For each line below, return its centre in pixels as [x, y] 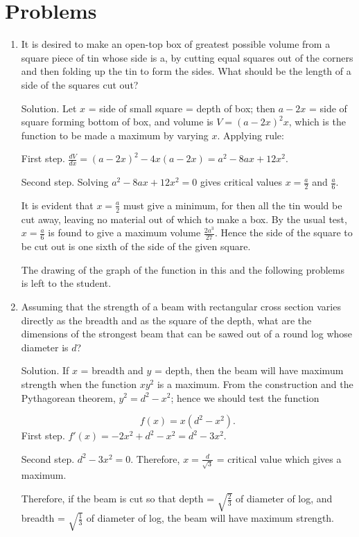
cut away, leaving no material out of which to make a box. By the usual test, [184, 219]
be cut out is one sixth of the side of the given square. [136, 246]
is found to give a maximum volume [124, 232]
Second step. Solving [65, 182]
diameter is [45, 347]
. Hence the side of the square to [283, 232]
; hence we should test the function [245, 397]
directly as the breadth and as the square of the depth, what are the [166, 320]
